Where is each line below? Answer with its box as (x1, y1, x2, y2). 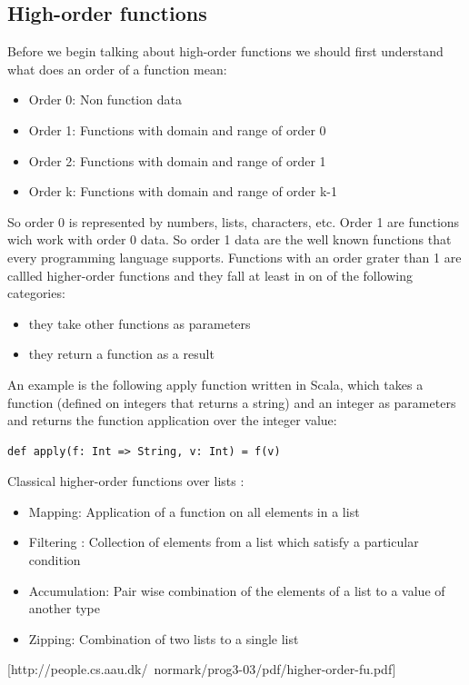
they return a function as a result (28, 344, 215, 363)
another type (28, 599, 101, 618)
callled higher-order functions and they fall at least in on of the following (7, 265, 413, 284)
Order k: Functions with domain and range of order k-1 (28, 182, 338, 201)
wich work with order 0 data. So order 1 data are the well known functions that (7, 230, 452, 249)
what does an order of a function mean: (7, 59, 227, 78)
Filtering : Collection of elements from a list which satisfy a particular (28, 532, 419, 551)
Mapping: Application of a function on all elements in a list (28, 501, 360, 521)
